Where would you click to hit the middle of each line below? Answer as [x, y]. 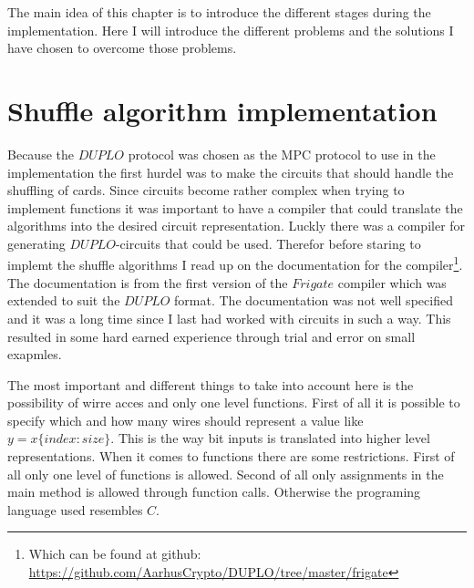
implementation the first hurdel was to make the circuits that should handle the [231, 172]
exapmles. [35, 354]
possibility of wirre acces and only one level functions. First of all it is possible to [234, 402]
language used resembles [75, 509]
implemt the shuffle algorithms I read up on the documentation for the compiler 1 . [235, 263]
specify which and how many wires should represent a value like [185, 420]
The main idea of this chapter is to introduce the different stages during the [219, 12]
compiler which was [392, 282]
